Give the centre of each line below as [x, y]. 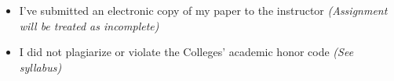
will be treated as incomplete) [89, 25]
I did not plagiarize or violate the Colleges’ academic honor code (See [186, 52]
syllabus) [40, 67]
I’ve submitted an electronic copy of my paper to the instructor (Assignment [203, 10]
